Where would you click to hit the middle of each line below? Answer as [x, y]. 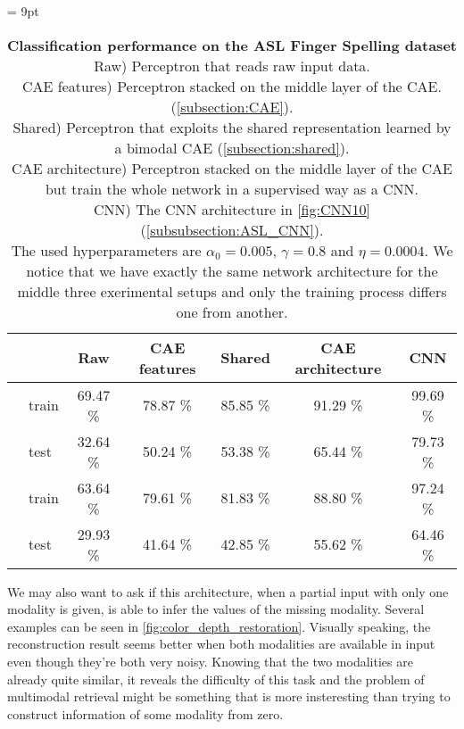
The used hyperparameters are [106, 250]
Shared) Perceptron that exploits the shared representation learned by [232, 127]
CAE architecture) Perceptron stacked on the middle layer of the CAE [232, 168]
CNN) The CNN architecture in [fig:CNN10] [232, 209]
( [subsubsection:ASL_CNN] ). [232, 229]
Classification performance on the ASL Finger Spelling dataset [232, 45]
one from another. [232, 311]
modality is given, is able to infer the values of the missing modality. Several [216, 609]
